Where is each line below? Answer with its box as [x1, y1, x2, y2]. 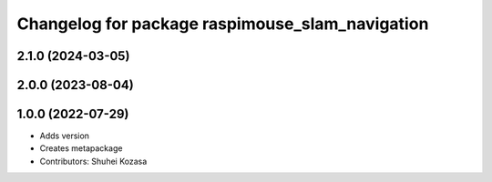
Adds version [39, 130, 90, 141]
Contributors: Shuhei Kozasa [39, 156, 148, 167]
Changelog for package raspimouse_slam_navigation [16, 14, 429, 34]
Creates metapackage [39, 143, 123, 154]
